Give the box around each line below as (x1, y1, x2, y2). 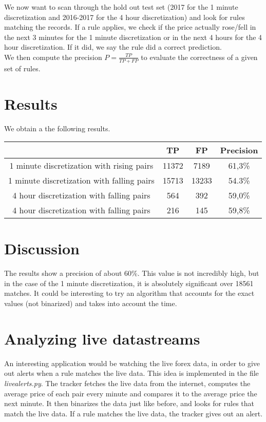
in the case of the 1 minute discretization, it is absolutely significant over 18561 (4, 277, 254, 288)
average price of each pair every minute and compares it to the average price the (4, 388, 257, 398)
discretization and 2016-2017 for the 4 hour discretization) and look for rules (4, 11, 245, 22)
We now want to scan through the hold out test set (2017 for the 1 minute (4, 2, 238, 12)
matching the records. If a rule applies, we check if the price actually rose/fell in (4, 22, 256, 32)
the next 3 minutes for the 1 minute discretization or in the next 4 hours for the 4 (4, 31, 262, 42)
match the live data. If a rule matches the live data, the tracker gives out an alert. (4, 408, 263, 418)
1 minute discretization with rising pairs (9, 159, 154, 172)
